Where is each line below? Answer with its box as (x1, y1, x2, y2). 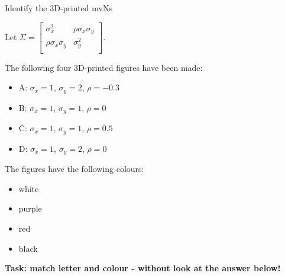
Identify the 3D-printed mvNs (5, 2, 112, 14)
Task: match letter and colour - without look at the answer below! (5, 262, 281, 274)
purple (18, 202, 42, 215)
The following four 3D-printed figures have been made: (5, 61, 203, 73)
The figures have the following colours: (5, 163, 144, 175)
